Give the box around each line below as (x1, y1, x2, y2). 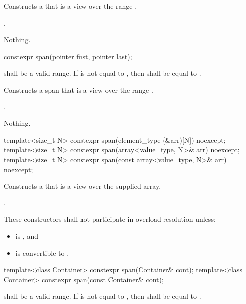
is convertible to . (15, 247, 69, 258)
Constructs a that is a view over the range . (4, 1, 137, 11)
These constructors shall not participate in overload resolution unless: (4, 214, 216, 224)
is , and (15, 230, 38, 241)
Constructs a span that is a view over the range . (4, 84, 153, 95)
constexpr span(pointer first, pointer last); (4, 51, 132, 61)
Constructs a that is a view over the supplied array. (4, 181, 161, 191)
